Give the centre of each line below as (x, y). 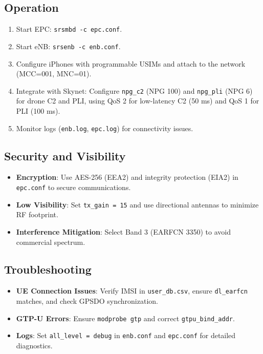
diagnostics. (34, 345)
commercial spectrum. (51, 242)
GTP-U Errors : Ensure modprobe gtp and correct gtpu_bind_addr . (125, 318)
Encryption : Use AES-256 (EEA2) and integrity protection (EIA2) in (127, 177)
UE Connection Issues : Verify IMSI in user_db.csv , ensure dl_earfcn (132, 291)
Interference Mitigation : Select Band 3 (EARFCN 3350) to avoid (123, 231)
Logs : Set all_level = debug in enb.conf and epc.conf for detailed (126, 335)
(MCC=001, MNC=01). (54, 74)
